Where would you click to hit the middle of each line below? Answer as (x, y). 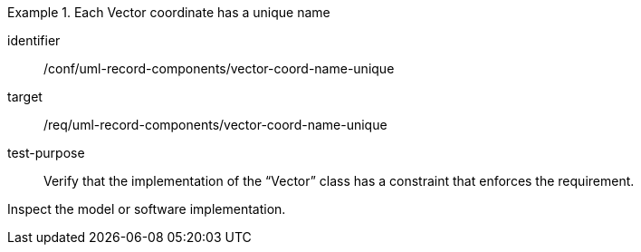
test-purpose (46, 153)
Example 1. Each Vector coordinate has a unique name (169, 12)
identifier (34, 40)
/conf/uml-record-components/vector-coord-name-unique (219, 68)
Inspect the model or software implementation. (147, 209)
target (25, 97)
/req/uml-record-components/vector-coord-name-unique (215, 125)
